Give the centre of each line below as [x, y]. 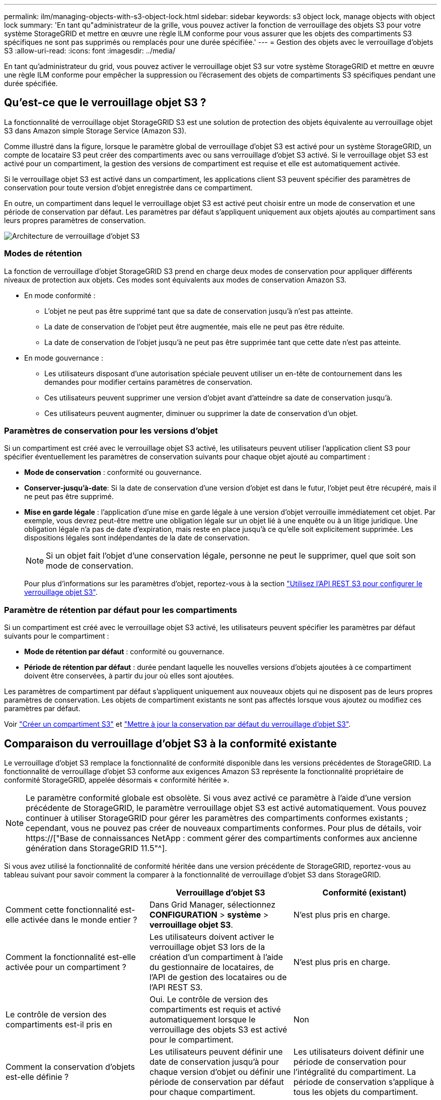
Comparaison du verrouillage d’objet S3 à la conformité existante [170, 743]
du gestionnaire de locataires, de [211, 967]
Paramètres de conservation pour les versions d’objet [111, 430]
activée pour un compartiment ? [66, 967]
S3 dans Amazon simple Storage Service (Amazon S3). [95, 130]
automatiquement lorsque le [202, 1019]
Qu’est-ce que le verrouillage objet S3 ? [105, 103]
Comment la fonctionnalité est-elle [71, 957]
